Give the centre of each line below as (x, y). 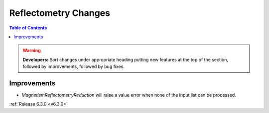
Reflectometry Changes (60, 13)
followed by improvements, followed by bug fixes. (73, 66)
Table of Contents (28, 28)
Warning (32, 51)
